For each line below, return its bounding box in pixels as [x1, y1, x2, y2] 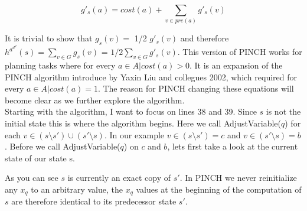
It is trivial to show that [5, 32, 93, 44]
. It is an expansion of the [189, 59, 283, 72]
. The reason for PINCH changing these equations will [97, 82, 294, 95]
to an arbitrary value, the [31, 183, 123, 195]
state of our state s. [5, 151, 75, 164]
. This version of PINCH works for [177, 46, 302, 58]
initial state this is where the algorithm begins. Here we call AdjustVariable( [5, 116, 281, 129]
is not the [266, 105, 301, 118]
